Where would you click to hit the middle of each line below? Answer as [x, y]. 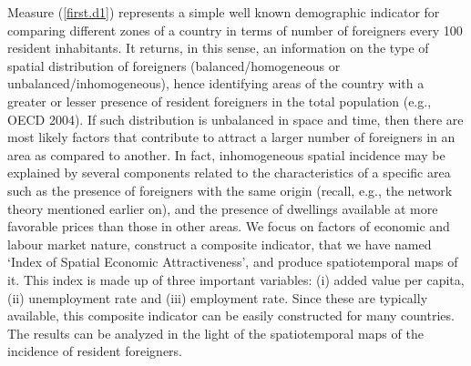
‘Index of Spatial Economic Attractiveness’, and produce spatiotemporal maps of [233, 262]
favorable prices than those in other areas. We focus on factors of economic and [229, 226]
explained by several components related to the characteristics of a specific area [229, 173]
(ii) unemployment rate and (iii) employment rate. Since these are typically [218, 297]
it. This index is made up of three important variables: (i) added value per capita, [236, 279]
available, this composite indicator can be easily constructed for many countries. [231, 315]
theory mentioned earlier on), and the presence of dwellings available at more [223, 208]
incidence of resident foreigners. [95, 351]
